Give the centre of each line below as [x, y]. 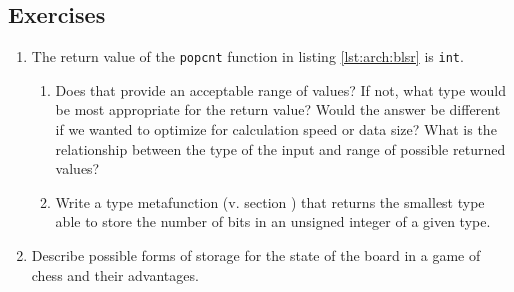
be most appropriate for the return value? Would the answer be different [278, 109]
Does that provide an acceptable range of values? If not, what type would [280, 89]
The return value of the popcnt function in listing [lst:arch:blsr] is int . [247, 56]
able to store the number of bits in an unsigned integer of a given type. [273, 221]
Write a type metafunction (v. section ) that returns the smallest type [270, 201]
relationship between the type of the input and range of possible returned [280, 148]
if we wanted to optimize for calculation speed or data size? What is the [276, 129]
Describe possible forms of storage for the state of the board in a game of [256, 255]
